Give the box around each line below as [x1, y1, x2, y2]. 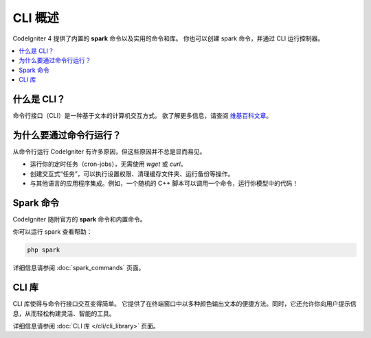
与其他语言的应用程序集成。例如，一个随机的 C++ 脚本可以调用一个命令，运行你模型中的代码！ [30, 179, 299, 188]
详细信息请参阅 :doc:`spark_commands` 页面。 [12, 264, 145, 272]
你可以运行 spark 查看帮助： [12, 228, 93, 236]
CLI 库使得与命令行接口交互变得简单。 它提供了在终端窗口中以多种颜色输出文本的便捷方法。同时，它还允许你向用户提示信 [12, 300, 357, 308]
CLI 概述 [12, 10, 60, 25]
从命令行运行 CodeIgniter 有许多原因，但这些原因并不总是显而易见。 [12, 147, 206, 156]
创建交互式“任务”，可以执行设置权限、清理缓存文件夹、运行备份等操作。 [30, 169, 234, 178]
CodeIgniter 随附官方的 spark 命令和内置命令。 [12, 215, 147, 223]
